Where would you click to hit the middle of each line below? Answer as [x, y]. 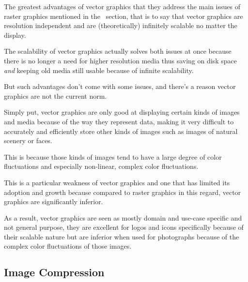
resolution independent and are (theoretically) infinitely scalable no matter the [121, 25]
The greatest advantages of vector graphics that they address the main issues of [122, 6]
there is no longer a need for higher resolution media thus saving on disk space [120, 60]
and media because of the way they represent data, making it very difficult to [119, 121]
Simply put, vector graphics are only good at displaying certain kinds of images [122, 112]
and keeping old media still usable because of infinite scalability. [99, 70]
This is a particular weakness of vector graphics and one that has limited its [117, 182]
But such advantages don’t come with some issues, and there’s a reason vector [120, 86]
